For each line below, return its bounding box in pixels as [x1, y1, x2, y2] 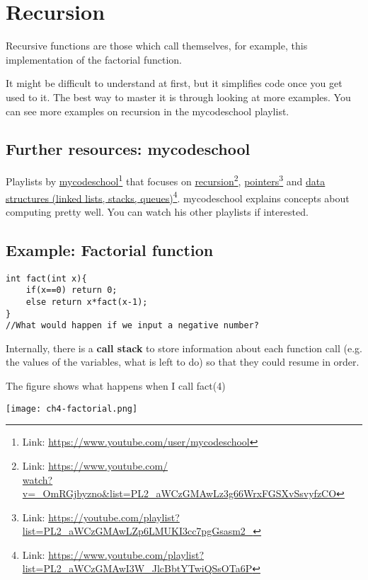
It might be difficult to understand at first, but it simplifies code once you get [6, 76, 343, 91]
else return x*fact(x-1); [25, 296, 148, 307]
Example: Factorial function [6, 238, 214, 260]
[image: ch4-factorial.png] [6, 403, 138, 414]
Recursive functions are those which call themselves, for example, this [6, 38, 308, 53]
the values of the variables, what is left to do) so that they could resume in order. [6, 354, 360, 369]
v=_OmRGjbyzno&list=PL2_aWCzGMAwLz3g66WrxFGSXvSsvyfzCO [22, 486, 337, 501]
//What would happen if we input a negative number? [6, 320, 259, 331]
